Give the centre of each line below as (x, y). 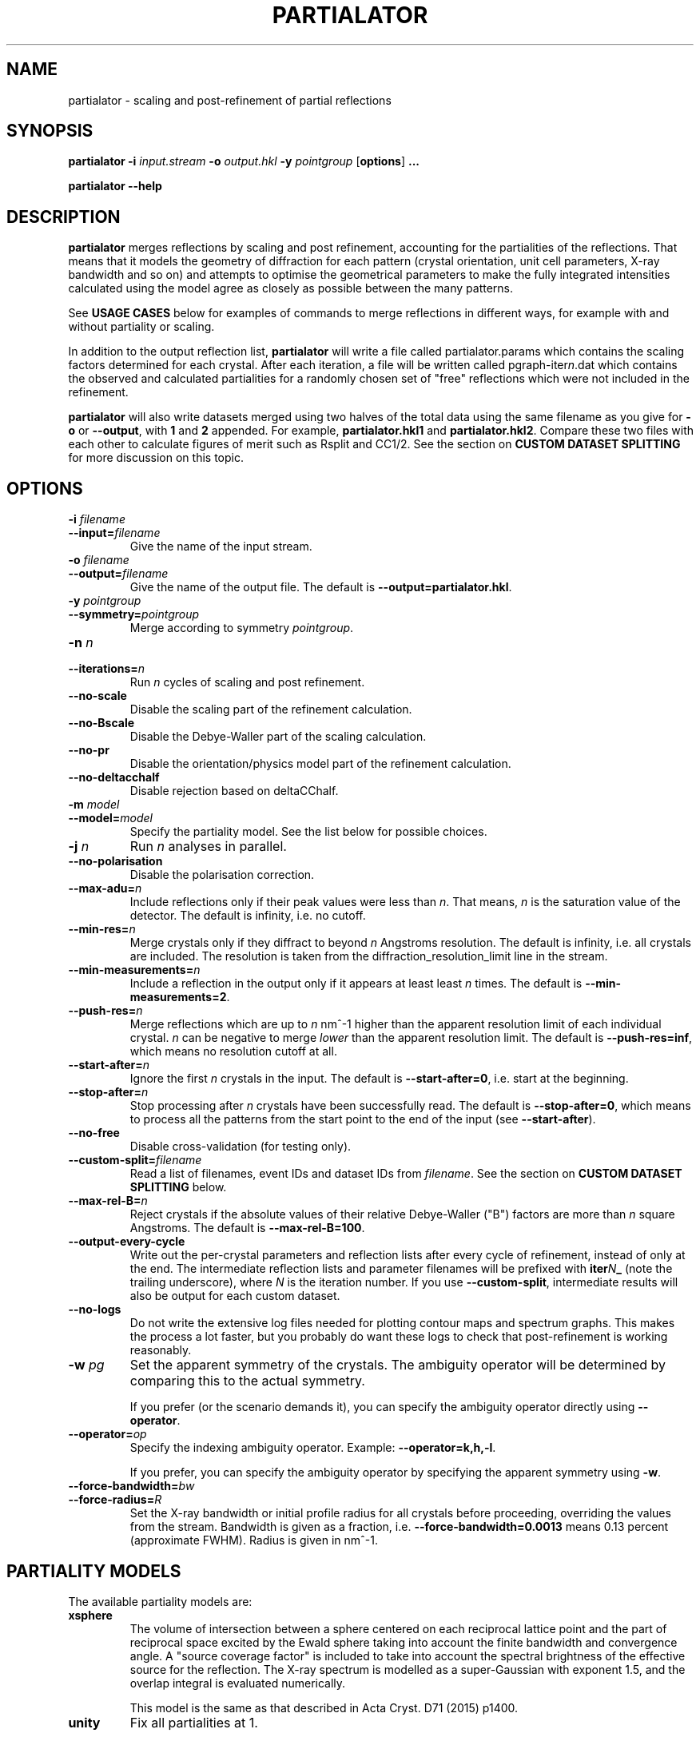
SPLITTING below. (178, 1187)
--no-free (94, 1133)
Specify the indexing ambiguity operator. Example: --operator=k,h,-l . (313, 1448)
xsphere (90, 1615)
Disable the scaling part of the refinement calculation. (271, 710)
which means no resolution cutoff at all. (233, 1051)
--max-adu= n (105, 888)
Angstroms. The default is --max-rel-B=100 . (247, 1228)
